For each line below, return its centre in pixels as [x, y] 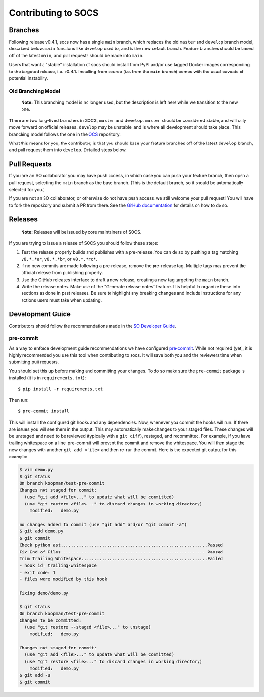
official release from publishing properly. [62, 273]
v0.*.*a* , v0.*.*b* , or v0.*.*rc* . [59, 259]
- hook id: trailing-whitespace [58, 565]
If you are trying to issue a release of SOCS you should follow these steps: [84, 243]
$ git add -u [35, 675]
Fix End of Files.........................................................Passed [121, 552]
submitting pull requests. [34, 362]
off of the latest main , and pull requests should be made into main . [76, 55]
